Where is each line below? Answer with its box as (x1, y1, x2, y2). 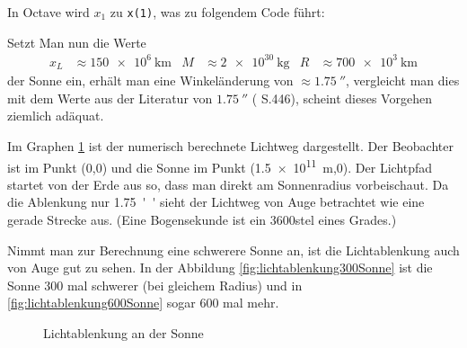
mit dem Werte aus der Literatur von (7, 88, 213, 107)
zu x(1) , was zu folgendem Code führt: (110, 3, 325, 21)
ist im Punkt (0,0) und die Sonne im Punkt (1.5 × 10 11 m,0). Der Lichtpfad (7, 155, 433, 176)
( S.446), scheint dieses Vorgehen (251, 88, 432, 107)
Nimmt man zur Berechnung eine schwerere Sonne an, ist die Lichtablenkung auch (7, 240, 460, 259)
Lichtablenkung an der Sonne (43, 324, 204, 343)
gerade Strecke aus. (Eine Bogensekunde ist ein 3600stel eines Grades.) (7, 210, 397, 229)
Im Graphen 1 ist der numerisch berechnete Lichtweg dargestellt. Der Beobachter (7, 137, 454, 156)
